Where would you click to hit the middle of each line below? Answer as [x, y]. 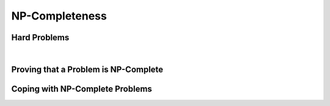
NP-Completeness [59, 16]
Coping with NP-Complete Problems [82, 89]
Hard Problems [40, 37]
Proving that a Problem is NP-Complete [87, 69]
